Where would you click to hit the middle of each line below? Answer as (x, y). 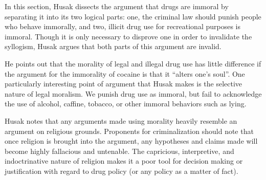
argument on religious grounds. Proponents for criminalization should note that (129, 131)
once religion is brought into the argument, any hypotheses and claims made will (131, 141)
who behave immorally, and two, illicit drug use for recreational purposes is (123, 26)
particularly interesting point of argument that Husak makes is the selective (124, 84)
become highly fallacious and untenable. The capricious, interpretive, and (119, 151)
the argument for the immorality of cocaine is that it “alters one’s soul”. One (125, 73)
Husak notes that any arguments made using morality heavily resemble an (121, 120)
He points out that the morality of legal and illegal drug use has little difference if (133, 63)
